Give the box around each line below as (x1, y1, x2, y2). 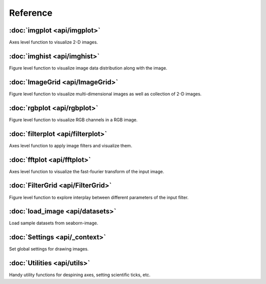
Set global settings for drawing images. (9, 246, 89, 252)
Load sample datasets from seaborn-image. (9, 220, 99, 226)
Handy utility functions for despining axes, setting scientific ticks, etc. (9, 272, 151, 278)
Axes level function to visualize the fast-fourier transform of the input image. (9, 168, 165, 175)
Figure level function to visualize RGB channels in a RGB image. (9, 116, 138, 123)
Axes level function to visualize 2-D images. (9, 39, 98, 45)
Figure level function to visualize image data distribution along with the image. (9, 65, 167, 71)
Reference (9, 7, 53, 18)
